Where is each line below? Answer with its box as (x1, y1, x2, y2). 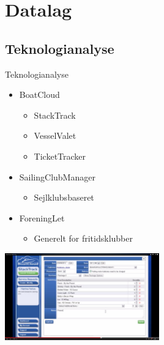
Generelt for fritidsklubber (34, 232, 133, 245)
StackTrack (34, 108, 76, 121)
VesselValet (34, 129, 76, 142)
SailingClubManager (19, 170, 95, 183)
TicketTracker (34, 149, 86, 162)
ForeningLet (19, 211, 65, 224)
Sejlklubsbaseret (34, 191, 94, 204)
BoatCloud (19, 88, 60, 101)
